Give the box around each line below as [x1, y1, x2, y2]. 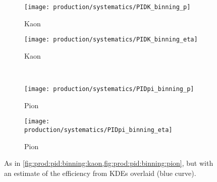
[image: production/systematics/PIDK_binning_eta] [24, 36, 198, 43]
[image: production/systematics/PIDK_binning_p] [24, 4, 191, 11]
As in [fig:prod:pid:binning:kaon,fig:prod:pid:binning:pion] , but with [4, 158, 213, 168]
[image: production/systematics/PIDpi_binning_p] [24, 85, 194, 93]
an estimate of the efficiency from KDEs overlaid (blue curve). [4, 167, 196, 178]
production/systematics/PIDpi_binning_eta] [24, 126, 173, 133]
